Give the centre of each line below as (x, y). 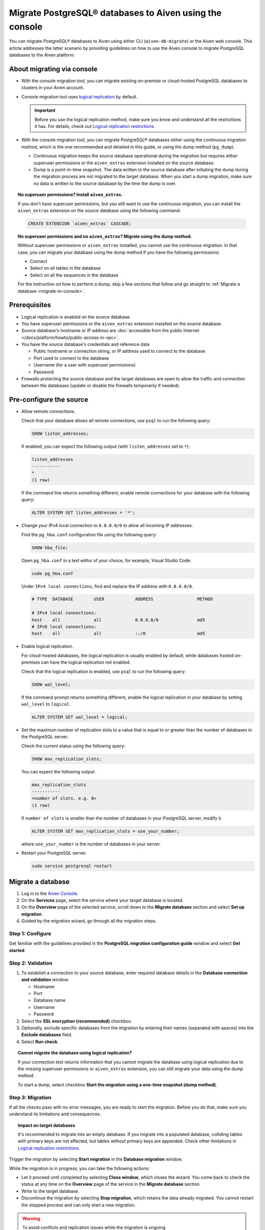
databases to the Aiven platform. (42, 55)
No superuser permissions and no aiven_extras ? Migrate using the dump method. (105, 236)
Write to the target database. (50, 1191)
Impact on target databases (47, 1125)
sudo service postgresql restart (72, 866)
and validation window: (45, 980)
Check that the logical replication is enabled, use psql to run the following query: (104, 671)
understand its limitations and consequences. (55, 1114)
